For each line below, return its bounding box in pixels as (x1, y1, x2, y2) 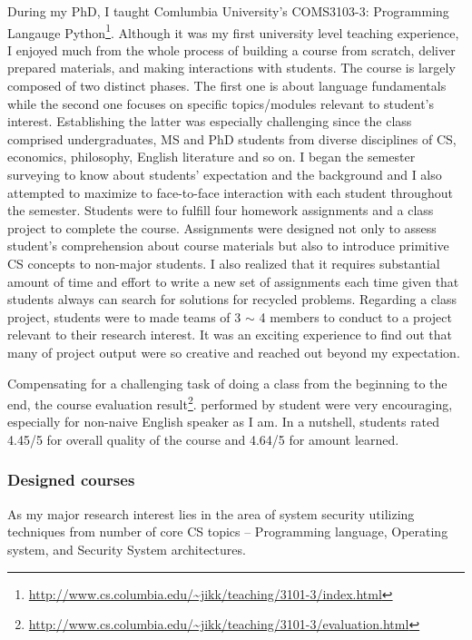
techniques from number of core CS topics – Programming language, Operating (7, 522, 448, 541)
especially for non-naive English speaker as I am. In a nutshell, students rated (7, 412, 440, 431)
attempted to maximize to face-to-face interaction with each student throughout (7, 182, 453, 202)
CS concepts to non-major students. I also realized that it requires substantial (7, 253, 440, 272)
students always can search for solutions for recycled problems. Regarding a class (7, 290, 457, 309)
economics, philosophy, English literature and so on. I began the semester (7, 147, 416, 166)
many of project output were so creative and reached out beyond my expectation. (7, 342, 460, 361)
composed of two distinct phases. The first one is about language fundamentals (7, 76, 447, 95)
